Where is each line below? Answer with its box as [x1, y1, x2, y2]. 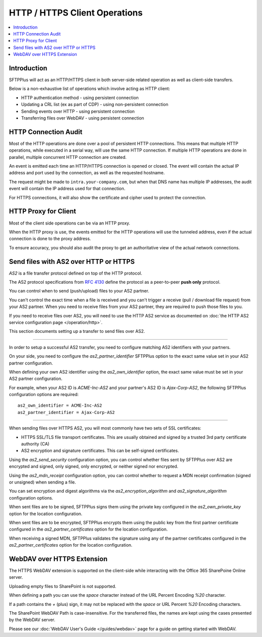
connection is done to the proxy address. [9, 236, 91, 241]
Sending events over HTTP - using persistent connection [21, 108, 135, 114]
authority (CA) [21, 441, 49, 447]
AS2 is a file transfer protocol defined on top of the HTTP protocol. [9, 270, 143, 276]
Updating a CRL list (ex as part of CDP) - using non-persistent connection [21, 102, 168, 107]
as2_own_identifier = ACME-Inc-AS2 [17, 403, 102, 408]
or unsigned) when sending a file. [9, 479, 76, 485]
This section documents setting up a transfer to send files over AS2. [9, 328, 145, 334]
